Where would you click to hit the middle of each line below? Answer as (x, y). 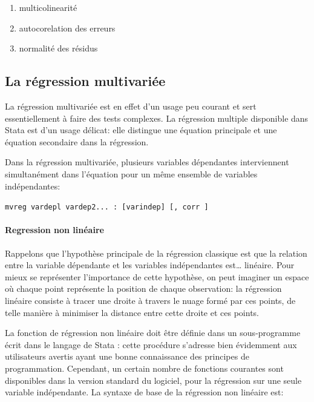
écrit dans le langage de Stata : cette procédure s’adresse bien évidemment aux (151, 344)
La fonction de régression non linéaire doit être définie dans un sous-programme (153, 333)
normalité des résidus (58, 48)
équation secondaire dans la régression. (77, 141)
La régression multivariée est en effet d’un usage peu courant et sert (131, 106)
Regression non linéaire (54, 230)
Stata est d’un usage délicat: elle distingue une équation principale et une (141, 130)
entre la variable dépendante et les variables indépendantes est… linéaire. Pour (150, 265)
